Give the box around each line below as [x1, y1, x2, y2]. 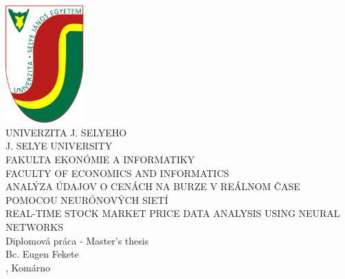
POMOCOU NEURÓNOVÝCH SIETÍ [5, 192, 168, 207]
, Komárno [5, 260, 50, 274]
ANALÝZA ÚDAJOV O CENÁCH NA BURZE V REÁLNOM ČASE [5, 179, 300, 194]
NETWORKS [5, 219, 64, 234]
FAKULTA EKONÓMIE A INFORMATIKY [5, 152, 195, 166]
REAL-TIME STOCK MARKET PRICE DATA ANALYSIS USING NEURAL [5, 206, 340, 220]
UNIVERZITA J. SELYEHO [5, 125, 127, 139]
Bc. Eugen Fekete [5, 247, 79, 261]
